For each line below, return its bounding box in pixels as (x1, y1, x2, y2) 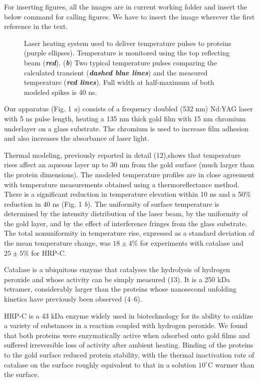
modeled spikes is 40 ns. (24, 86, 97, 97)
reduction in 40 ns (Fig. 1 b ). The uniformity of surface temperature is (4, 198, 220, 209)
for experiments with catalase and (140, 238, 244, 248)
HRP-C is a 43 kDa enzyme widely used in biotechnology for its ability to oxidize (4, 310, 253, 321)
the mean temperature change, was (4, 238, 111, 248)
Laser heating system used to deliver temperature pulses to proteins (24, 37, 232, 48)
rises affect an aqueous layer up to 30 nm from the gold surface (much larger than (4, 159, 255, 170)
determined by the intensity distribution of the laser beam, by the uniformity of (4, 208, 248, 219)
